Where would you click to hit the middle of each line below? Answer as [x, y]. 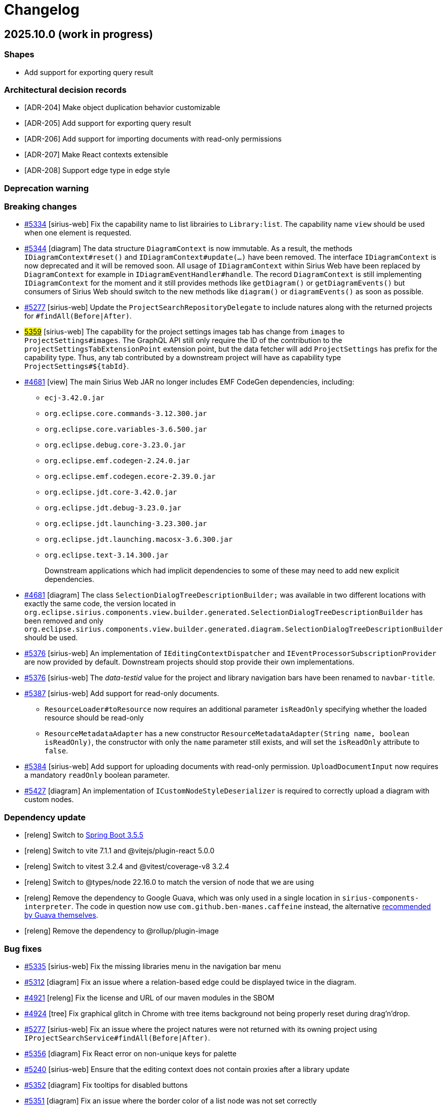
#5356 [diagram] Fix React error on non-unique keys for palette [131, 1053]
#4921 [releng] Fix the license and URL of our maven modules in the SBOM [150, 997]
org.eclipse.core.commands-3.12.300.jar [126, 414]
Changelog [42, 10]
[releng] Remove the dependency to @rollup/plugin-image [122, 931]
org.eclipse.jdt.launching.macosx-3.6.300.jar [139, 540]
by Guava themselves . [61, 915]
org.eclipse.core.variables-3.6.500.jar [126, 429]
